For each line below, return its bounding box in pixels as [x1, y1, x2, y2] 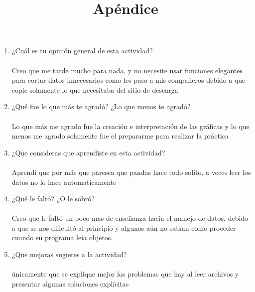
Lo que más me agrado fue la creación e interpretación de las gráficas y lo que [11, 121, 250, 131]
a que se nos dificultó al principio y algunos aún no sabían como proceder [11, 222, 236, 233]
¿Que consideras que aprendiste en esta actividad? [11, 147, 165, 157]
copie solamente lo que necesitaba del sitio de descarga [11, 84, 178, 95]
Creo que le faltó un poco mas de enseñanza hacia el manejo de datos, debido [11, 213, 249, 223]
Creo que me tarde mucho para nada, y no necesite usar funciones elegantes [11, 65, 243, 75]
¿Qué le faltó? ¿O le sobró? [11, 193, 95, 204]
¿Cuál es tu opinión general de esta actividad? [11, 45, 153, 56]
